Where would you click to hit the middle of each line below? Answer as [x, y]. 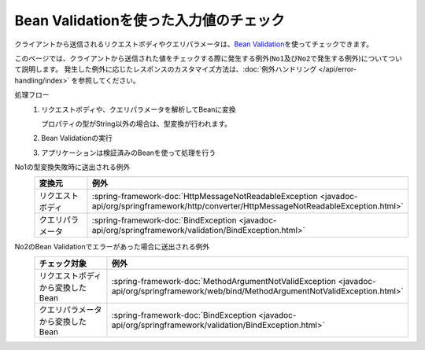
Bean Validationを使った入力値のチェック [150, 20]
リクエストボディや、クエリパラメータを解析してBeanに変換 [139, 109]
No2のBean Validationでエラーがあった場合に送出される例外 [112, 247]
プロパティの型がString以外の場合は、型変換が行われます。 [137, 123]
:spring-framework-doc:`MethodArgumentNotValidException [224, 281]
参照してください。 [109, 80]
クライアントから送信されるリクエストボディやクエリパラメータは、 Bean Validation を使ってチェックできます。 [194, 44]
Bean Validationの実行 [77, 138]
